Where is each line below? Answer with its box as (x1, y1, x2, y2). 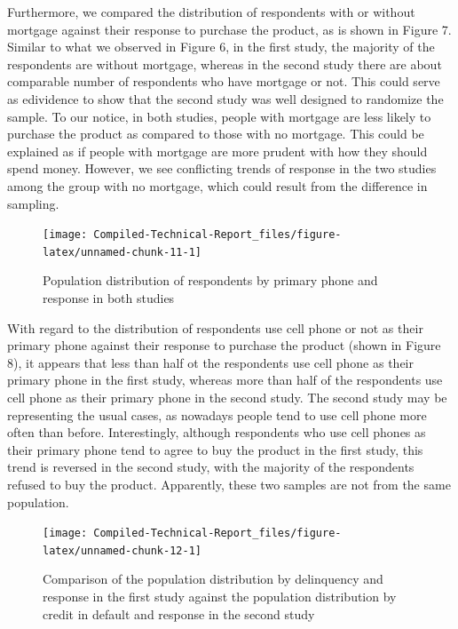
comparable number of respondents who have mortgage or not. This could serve (7, 72, 440, 91)
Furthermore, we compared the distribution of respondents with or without (7, 3, 415, 20)
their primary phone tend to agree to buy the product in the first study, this (7, 440, 423, 458)
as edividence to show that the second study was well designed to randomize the (7, 89, 444, 107)
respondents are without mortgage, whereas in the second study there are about (7, 54, 442, 73)
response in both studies (43, 289, 175, 307)
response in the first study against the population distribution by (43, 587, 397, 606)
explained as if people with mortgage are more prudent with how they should (7, 141, 428, 160)
